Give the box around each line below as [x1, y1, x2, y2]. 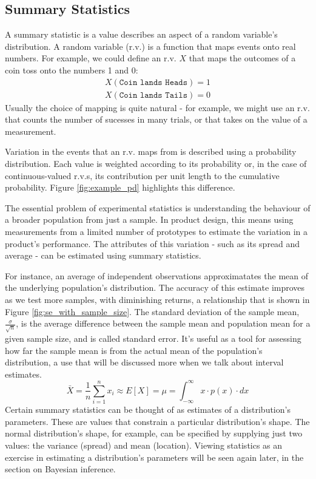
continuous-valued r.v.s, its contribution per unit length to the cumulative [5, 169, 280, 182]
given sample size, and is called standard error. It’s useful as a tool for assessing [5, 332, 301, 345]
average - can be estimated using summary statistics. [5, 249, 201, 262]
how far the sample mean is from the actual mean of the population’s [5, 344, 263, 356]
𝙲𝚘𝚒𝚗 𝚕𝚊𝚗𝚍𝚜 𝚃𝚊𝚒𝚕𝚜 [119, 90, 188, 100]
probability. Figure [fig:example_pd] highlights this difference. [5, 181, 235, 194]
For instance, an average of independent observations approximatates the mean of [5, 269, 308, 282]
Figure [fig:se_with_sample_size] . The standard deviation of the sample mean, [5, 305, 300, 318]
